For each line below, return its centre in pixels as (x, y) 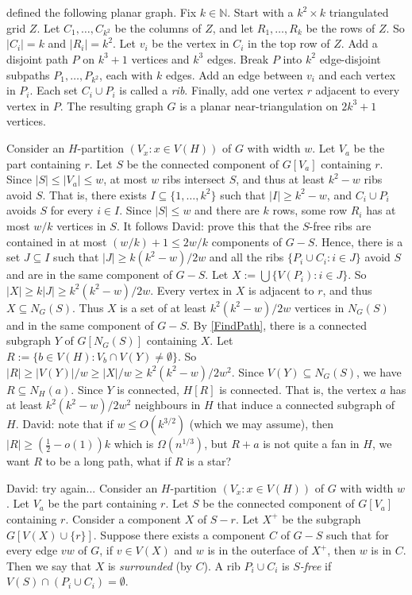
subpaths (28, 74)
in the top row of (289, 43)
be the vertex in (191, 43)
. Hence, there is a (359, 241)
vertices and (160, 58)
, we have (379, 371)
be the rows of (341, 27)
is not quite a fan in (311, 444)
